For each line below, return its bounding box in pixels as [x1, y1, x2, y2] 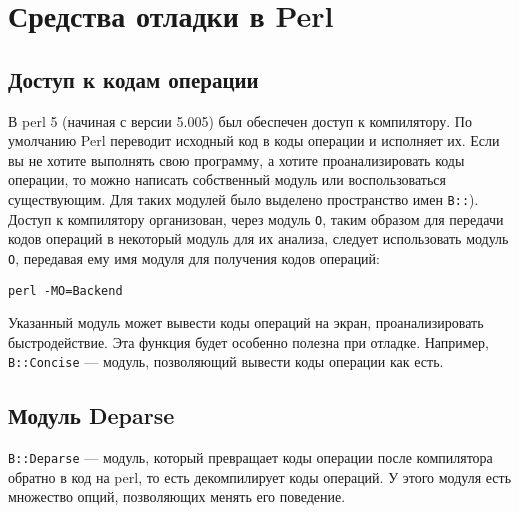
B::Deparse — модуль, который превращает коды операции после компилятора [8, 447, 493, 468]
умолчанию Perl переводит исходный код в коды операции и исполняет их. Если [8, 130, 500, 151]
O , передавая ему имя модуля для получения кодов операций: [8, 247, 380, 268]
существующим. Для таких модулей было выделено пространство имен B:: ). [8, 188, 479, 209]
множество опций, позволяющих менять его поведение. [8, 486, 346, 507]
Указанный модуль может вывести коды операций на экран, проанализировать [8, 312, 484, 333]
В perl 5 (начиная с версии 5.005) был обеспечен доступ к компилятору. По [8, 110, 472, 131]
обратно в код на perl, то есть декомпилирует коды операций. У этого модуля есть [8, 466, 512, 487]
